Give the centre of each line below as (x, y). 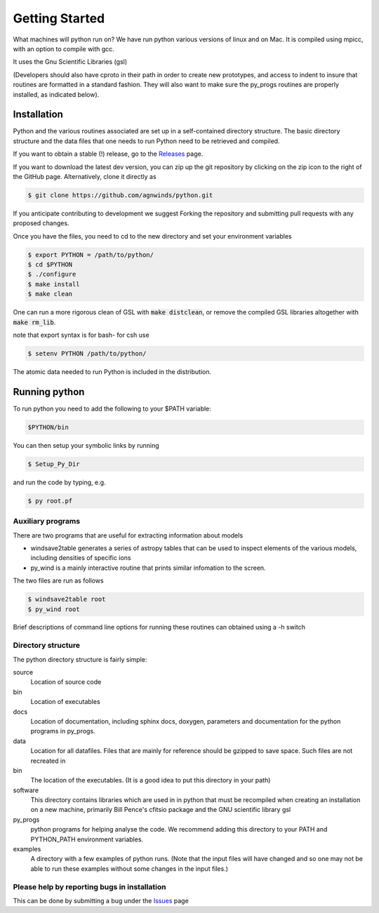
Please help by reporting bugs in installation (89, 886)
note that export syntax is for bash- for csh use (81, 335)
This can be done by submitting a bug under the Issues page (101, 900)
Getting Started (59, 18)
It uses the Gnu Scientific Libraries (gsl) (70, 62)
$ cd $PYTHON (50, 265)
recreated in (48, 761)
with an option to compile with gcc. (64, 48)
